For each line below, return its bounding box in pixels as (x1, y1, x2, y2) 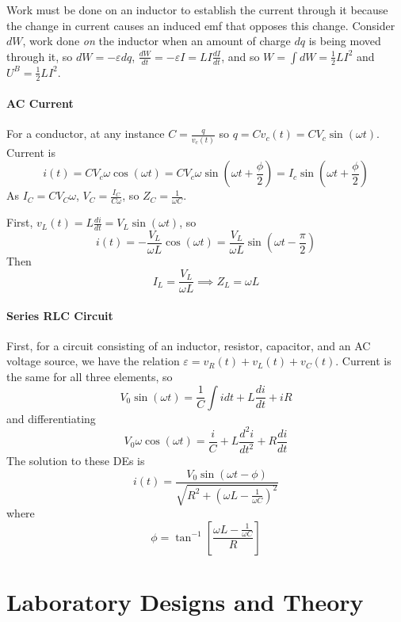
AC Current (6, 95, 74, 112)
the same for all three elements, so (6, 368, 173, 385)
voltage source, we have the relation (6, 353, 180, 369)
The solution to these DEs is (6, 452, 145, 469)
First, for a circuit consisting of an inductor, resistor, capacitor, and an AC (6, 337, 371, 353)
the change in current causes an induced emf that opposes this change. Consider (6, 17, 395, 33)
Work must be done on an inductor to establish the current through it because (6, 2, 388, 17)
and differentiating (6, 410, 96, 426)
